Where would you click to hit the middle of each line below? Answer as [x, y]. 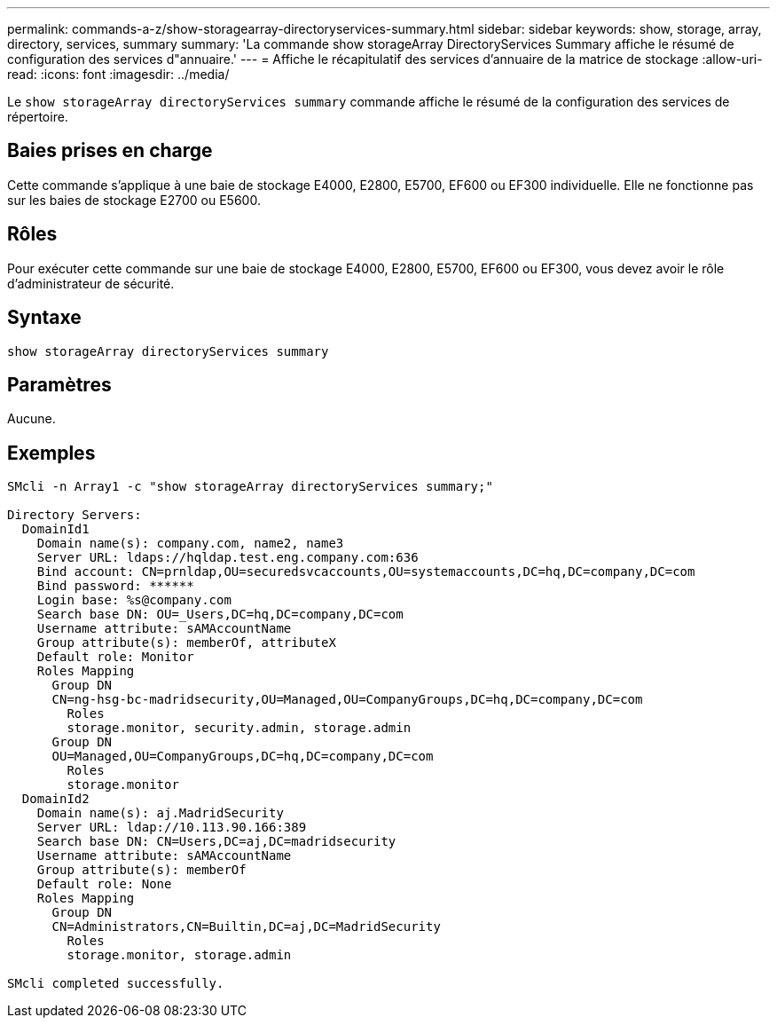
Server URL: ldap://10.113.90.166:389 [172, 828]
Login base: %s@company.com [134, 600]
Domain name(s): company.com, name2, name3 [190, 544]
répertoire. [38, 117]
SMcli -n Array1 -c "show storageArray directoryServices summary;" [250, 487]
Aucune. [31, 419]
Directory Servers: [75, 515]
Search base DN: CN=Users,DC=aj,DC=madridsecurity [216, 842]
